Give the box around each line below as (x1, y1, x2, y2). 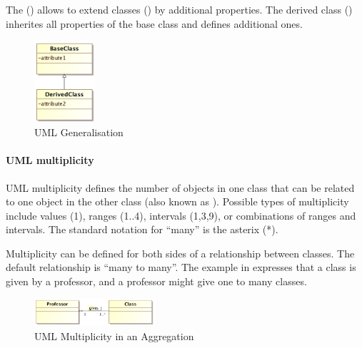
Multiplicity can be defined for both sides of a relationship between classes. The (6, 245, 355, 260)
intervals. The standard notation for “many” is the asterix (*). (6, 222, 278, 237)
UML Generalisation (34, 125, 124, 140)
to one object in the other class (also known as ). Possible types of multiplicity (6, 194, 349, 209)
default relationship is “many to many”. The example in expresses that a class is (6, 260, 356, 275)
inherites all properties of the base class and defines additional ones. (6, 16, 303, 31)
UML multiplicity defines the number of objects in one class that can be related (6, 180, 355, 195)
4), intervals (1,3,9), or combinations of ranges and (134, 208, 356, 222)
